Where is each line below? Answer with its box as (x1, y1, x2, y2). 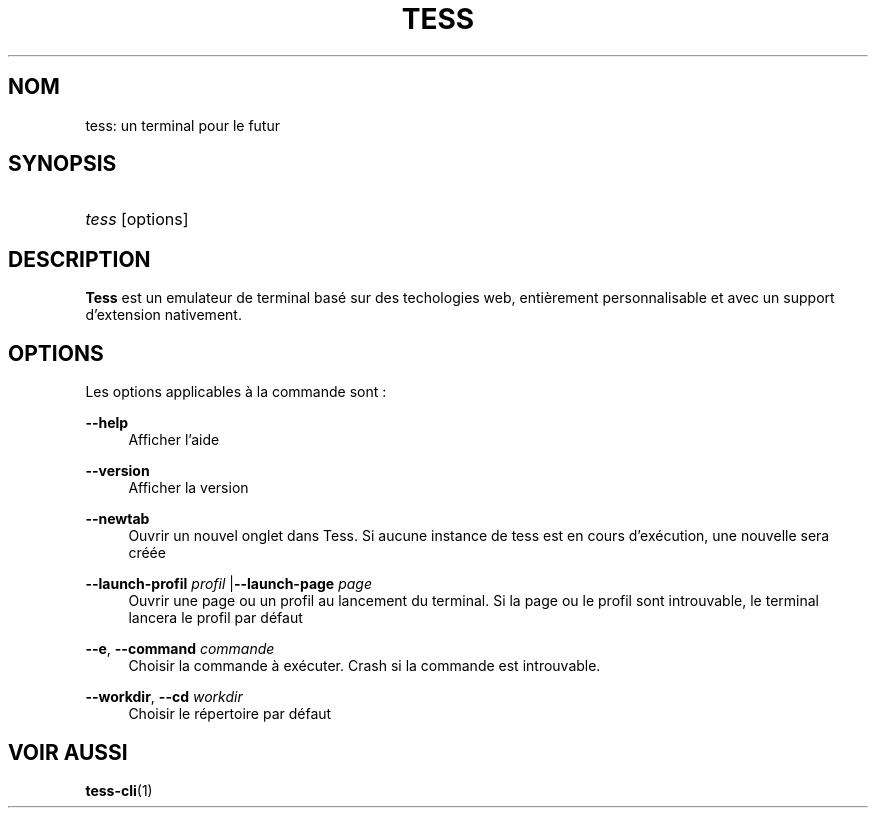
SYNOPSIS (8, 151, 117, 177)
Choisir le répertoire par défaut (128, 705, 332, 723)
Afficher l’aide (128, 431, 220, 449)
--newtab (85, 510, 150, 528)
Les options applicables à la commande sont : (85, 383, 387, 401)
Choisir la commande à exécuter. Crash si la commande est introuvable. (128, 657, 601, 675)
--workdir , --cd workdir (85, 688, 243, 706)
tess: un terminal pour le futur (85, 116, 280, 134)
